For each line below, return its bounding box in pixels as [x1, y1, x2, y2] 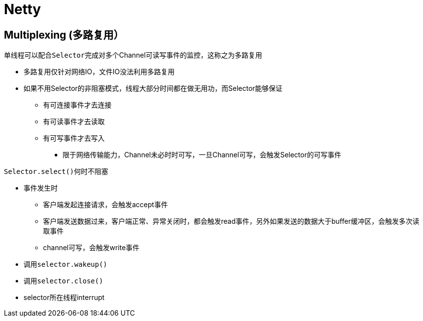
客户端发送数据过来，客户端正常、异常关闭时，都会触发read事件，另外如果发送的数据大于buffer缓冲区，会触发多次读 [43, 217, 420, 226]
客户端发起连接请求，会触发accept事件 [43, 200, 168, 209]
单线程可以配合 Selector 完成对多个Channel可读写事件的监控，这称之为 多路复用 [4, 51, 262, 60]
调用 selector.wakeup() [23, 260, 108, 269]
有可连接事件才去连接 [43, 101, 111, 109]
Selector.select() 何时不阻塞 [4, 167, 109, 176]
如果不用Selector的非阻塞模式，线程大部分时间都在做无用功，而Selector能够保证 [23, 84, 283, 93]
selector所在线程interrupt [23, 293, 105, 302]
